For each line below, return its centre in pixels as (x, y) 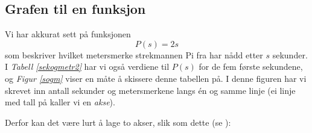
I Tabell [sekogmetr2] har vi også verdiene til (87, 66)
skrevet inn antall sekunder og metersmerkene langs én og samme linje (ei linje (150, 90)
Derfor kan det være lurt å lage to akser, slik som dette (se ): (118, 122)
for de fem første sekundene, (251, 66)
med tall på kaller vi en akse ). (60, 102)
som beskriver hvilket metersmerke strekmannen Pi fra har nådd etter (134, 54)
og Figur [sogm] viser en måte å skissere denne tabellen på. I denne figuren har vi (156, 78)
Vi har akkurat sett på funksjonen (68, 34)
